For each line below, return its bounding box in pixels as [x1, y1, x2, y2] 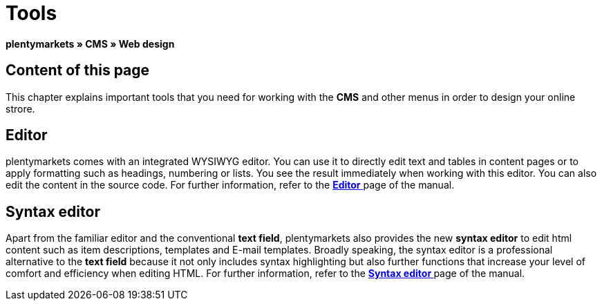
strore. [6, 102, 35, 115]
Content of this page [6, 61, 150, 79]
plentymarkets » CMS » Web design [6, 37, 175, 50]
